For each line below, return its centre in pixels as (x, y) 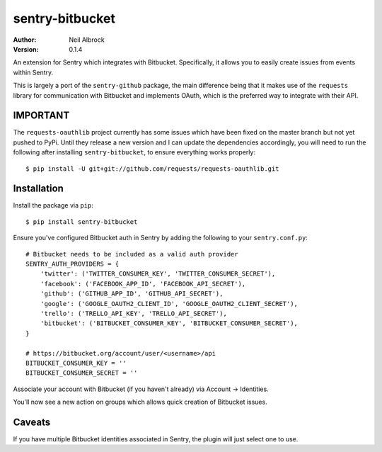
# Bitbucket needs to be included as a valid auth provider (132, 254)
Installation (38, 189)
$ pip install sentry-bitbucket (82, 222)
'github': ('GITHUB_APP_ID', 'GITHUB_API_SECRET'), (132, 294)
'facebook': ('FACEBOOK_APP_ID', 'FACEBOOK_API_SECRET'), (143, 284)
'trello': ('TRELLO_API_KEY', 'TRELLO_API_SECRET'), (134, 313)
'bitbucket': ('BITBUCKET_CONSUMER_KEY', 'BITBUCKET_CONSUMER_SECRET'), (169, 323)
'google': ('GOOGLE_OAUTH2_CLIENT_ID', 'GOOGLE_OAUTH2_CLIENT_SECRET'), (169, 304)
